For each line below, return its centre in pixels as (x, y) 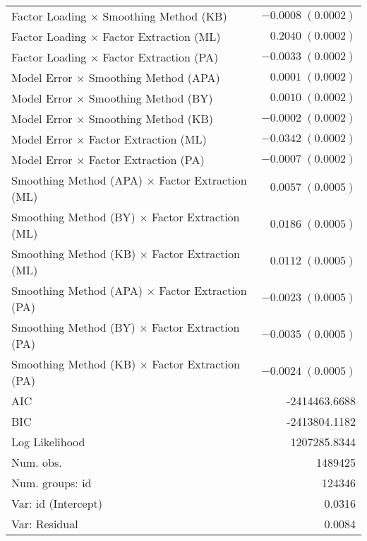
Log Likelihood (48, 442)
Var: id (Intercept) (57, 503)
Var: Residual (45, 524)
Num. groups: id (52, 483)
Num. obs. (37, 462)
